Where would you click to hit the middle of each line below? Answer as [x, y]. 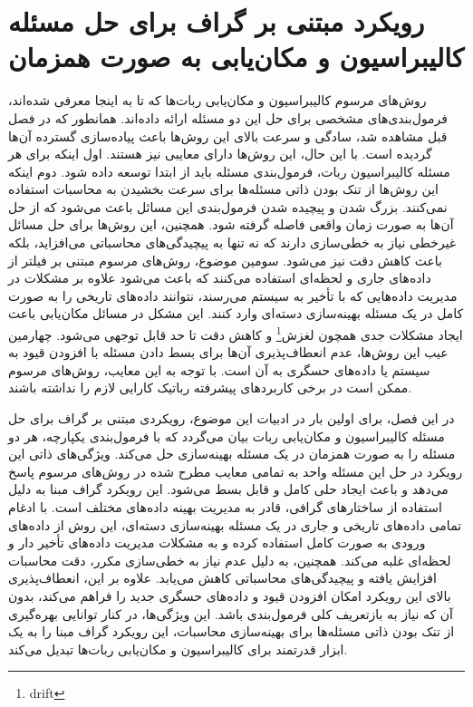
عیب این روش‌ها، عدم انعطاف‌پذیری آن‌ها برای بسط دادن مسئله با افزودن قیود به [228, 352]
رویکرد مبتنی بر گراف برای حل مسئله [217, 21]
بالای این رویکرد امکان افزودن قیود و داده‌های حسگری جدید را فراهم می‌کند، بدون [230, 596]
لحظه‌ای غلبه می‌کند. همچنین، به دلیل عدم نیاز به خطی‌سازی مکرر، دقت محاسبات [230, 560]
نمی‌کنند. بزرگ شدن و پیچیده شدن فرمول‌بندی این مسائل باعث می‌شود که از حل [228, 206]
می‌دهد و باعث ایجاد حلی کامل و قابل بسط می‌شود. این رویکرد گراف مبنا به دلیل [228, 489]
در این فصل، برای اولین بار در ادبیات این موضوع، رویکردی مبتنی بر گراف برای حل [232, 418]
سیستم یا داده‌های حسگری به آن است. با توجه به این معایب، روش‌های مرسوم [219, 369]
